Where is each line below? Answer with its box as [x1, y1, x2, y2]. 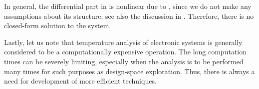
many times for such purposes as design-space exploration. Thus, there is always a [4, 66, 255, 76]
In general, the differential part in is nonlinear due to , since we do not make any [4, 1, 252, 11]
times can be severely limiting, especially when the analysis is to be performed [4, 56, 244, 66]
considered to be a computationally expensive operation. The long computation [4, 46, 247, 57]
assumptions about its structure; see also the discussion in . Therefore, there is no [4, 10, 254, 21]
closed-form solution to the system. [4, 20, 111, 31]
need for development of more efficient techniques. [4, 76, 157, 86]
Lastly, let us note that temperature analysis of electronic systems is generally [4, 37, 243, 47]
